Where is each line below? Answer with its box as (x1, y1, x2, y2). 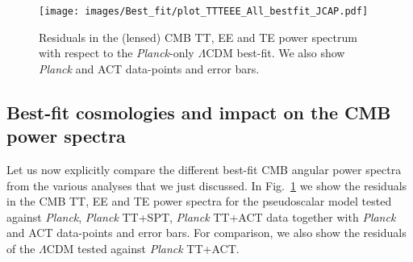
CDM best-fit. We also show (206, 44, 345, 61)
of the (6, 240, 35, 256)
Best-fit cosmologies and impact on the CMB (6, 99, 391, 124)
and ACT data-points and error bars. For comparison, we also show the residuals (6, 224, 407, 241)
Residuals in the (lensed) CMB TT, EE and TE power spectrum (39, 28, 357, 45)
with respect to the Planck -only (39, 44, 194, 61)
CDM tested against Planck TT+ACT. (46, 240, 240, 256)
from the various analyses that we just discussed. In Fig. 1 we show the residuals (6, 177, 407, 193)
